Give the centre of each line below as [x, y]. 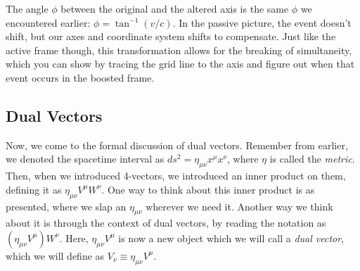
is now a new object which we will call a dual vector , [231, 238]
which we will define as [55, 255]
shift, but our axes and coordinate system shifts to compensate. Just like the [171, 36]
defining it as [34, 189]
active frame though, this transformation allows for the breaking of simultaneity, [179, 50]
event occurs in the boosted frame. [80, 77]
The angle [27, 8]
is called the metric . [312, 159]
